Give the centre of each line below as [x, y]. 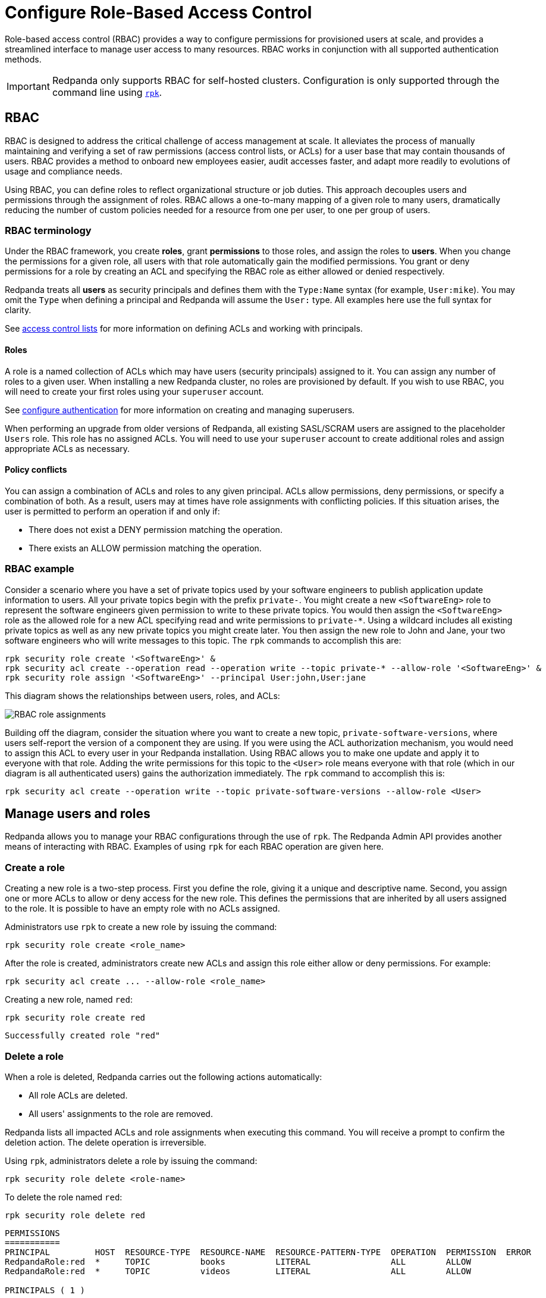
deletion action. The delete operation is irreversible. [106, 1142]
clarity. [18, 310]
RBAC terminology [48, 230]
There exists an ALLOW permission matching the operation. [145, 548]
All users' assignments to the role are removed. [121, 1113]
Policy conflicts [36, 470]
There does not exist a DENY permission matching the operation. [156, 529]
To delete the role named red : [64, 1197]
